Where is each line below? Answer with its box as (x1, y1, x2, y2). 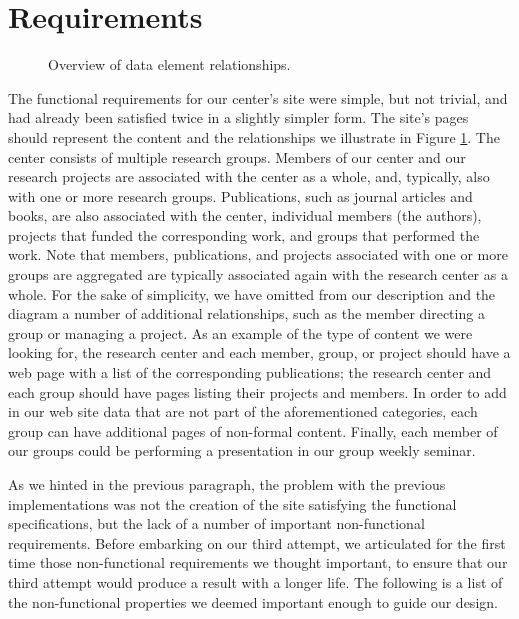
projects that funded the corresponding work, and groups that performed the (8, 224, 480, 245)
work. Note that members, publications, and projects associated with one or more (8, 244, 508, 265)
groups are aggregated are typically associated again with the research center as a (8, 264, 508, 285)
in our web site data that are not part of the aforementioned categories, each (8, 401, 478, 422)
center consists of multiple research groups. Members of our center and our (8, 146, 466, 167)
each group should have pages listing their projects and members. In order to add (8, 381, 507, 402)
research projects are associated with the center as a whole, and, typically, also (8, 166, 490, 187)
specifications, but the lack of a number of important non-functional (8, 513, 425, 534)
